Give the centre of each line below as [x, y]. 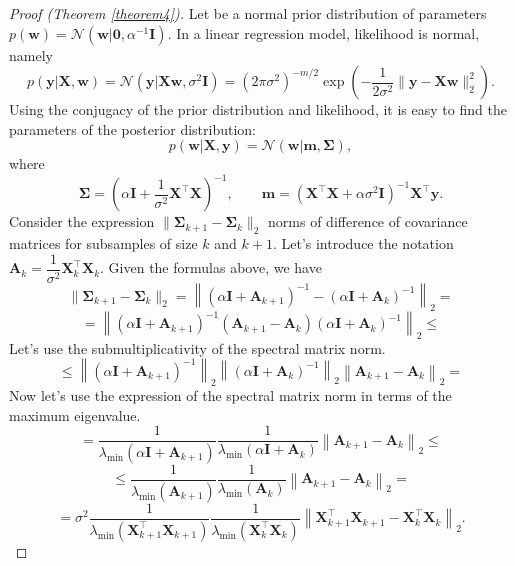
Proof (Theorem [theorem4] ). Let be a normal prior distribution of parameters [248, 13]
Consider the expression [82, 221]
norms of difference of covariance [368, 221]
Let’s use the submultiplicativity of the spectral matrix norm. [197, 347]
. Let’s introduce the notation [363, 243]
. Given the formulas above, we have [211, 267]
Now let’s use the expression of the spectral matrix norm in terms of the [230, 394]
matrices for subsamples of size [103, 243]
